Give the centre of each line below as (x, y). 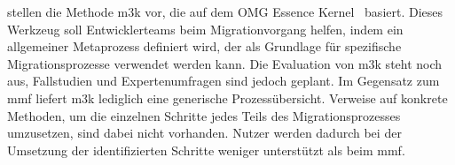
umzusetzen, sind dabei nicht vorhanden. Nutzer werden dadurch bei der (204, 133)
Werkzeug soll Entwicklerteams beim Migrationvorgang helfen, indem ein (205, 29)
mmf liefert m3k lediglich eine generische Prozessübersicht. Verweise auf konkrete (227, 97)
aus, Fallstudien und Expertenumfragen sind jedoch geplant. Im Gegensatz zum (224, 81)
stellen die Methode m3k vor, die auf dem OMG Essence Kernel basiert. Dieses (225, 11)
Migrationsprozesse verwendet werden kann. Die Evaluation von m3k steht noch (225, 63)
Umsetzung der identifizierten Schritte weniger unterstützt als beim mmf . (206, 150)
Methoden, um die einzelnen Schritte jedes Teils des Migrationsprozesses (204, 115)
